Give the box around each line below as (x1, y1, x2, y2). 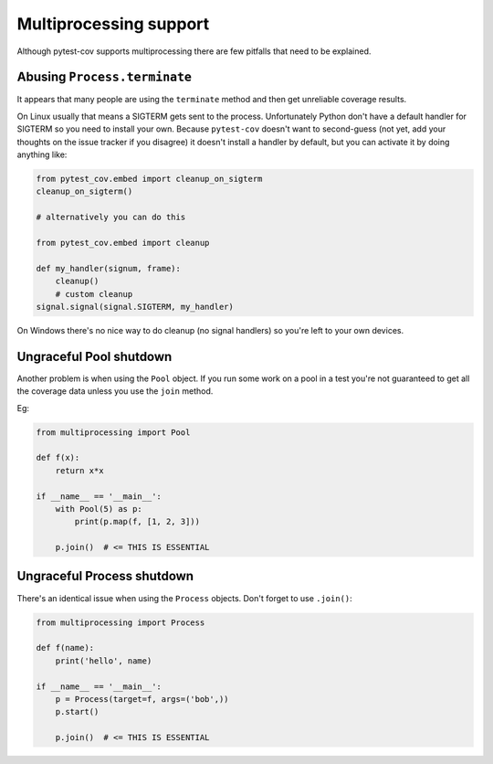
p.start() (55, 706, 100, 717)
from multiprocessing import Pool (36, 427, 191, 438)
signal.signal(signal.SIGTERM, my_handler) (36, 302, 235, 312)
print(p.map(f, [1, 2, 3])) (74, 516, 201, 527)
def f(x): (36, 452, 80, 463)
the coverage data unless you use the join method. (16, 386, 214, 397)
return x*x (55, 465, 104, 475)
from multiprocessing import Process (36, 617, 205, 628)
